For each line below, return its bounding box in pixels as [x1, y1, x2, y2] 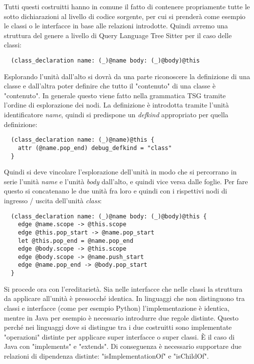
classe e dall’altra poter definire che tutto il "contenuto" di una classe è [4, 81, 216, 91]
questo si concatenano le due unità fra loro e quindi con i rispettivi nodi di [4, 186, 227, 196]
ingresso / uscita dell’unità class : [4, 195, 102, 205]
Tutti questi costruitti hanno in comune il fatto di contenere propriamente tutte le [4, 1, 250, 11]
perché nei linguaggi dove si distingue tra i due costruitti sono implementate [4, 322, 232, 332]
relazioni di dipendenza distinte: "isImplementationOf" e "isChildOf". [4, 350, 209, 361]
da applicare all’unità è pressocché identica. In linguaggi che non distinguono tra [4, 293, 245, 303]
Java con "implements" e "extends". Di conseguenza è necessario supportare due [4, 341, 242, 351]
